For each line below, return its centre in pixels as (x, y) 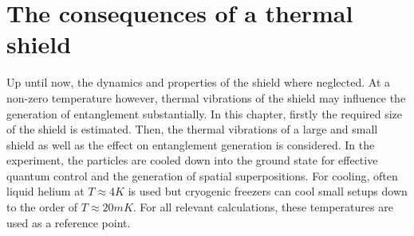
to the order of (42, 207)
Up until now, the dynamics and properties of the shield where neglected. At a (199, 82)
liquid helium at (45, 191)
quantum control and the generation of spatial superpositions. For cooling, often (202, 175)
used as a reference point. (69, 222)
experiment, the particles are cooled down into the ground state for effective (192, 160)
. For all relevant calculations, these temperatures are (263, 207)
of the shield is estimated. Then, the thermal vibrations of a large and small (192, 129)
